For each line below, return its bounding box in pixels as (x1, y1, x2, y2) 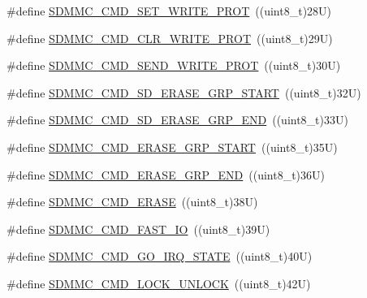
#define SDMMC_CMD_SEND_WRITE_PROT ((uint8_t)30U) (6, 57, 341, 74)
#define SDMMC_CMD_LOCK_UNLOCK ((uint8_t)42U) (6, 274, 311, 292)
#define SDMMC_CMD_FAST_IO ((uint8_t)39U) (6, 220, 270, 237)
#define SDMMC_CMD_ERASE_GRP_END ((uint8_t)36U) (6, 166, 325, 183)
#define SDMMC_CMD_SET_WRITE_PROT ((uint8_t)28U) (6, 2, 332, 19)
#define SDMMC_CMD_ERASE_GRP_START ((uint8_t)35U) (6, 138, 338, 155)
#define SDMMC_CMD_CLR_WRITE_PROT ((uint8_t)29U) (6, 29, 333, 46)
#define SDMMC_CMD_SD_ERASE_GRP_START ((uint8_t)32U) (6, 84, 361, 101)
